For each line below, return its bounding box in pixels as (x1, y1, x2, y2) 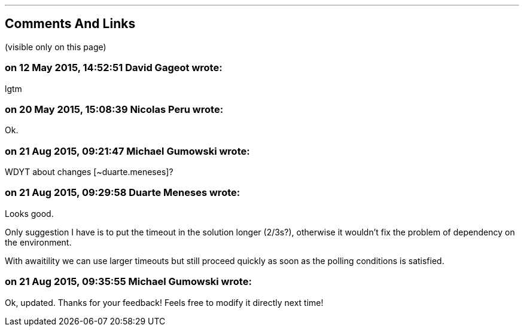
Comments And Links (5, 16, 136, 32)
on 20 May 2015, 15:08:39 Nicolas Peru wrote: (5, 103, 224, 115)
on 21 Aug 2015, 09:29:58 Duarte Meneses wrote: (5, 186, 240, 199)
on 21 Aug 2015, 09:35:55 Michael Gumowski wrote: (5, 275, 252, 288)
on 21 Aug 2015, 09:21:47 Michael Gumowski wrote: (5, 145, 250, 157)
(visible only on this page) (5, 41, 106, 52)
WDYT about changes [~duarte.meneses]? (5, 167, 173, 177)
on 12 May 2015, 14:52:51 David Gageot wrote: (5, 62, 223, 74)
